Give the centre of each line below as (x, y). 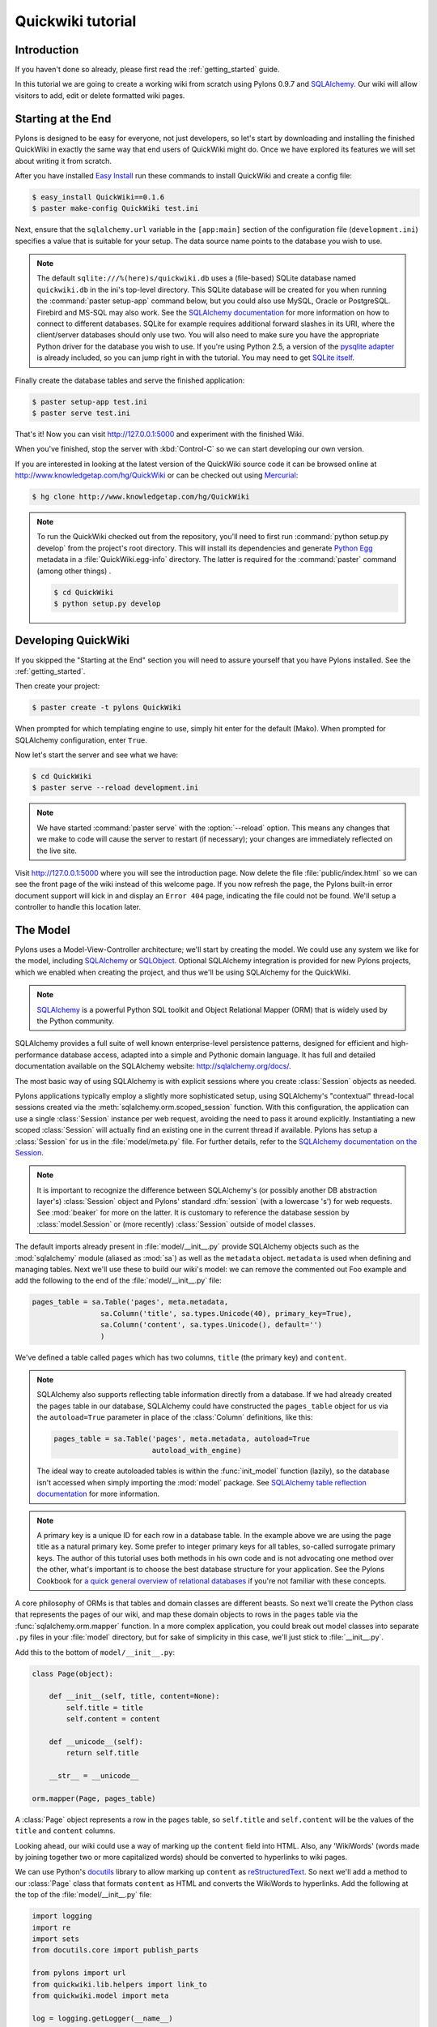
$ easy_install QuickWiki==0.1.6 (98, 197)
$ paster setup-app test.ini (90, 402)
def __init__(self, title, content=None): (134, 1696)
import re (51, 1927)
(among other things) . (74, 571)
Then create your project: (57, 686)
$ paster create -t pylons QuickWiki (107, 708)
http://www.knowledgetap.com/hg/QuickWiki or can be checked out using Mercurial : (157, 475)
